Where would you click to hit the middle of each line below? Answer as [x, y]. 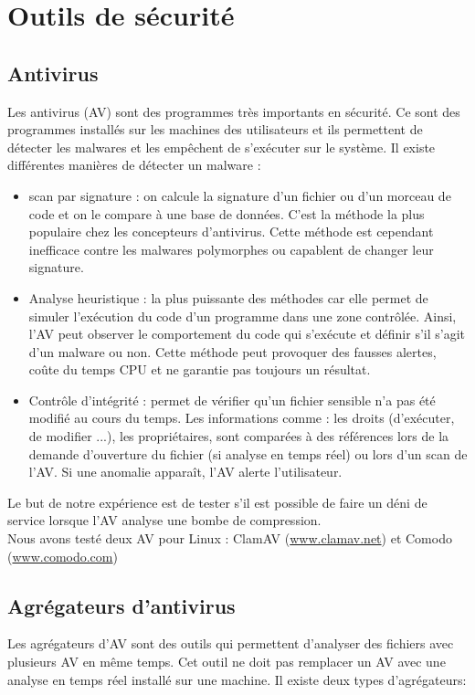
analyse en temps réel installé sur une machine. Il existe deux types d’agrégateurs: [237, 679]
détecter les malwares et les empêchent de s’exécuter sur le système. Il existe [222, 147]
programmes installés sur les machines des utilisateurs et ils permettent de [215, 129]
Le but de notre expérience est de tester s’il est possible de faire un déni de [217, 502]
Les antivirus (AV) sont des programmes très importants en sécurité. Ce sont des [234, 111]
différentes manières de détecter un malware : [134, 165]
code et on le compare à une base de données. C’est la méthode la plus [227, 213]
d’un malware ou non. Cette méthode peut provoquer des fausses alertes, [232, 351]
